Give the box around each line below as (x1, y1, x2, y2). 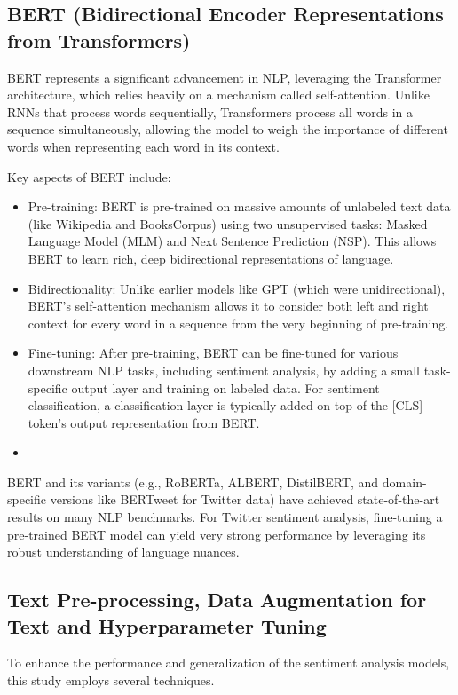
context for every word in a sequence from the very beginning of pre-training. (28, 313, 449, 332)
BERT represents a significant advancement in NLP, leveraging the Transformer (7, 67, 442, 86)
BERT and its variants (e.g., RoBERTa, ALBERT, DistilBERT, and (7, 472, 379, 491)
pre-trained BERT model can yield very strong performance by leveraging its (7, 525, 426, 543)
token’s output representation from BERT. (28, 413, 260, 431)
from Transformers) (7, 26, 191, 53)
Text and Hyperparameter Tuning (7, 612, 327, 639)
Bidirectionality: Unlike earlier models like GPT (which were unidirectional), (28, 279, 446, 297)
